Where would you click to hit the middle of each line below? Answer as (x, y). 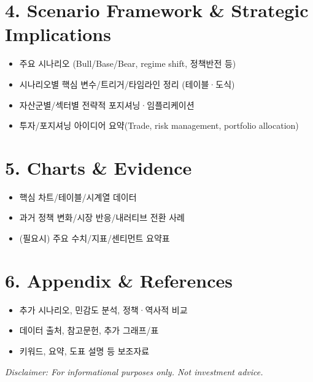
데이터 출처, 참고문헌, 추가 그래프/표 (89, 330)
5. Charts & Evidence (99, 167)
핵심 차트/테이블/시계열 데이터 (78, 197)
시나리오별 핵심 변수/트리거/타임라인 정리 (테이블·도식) (127, 84)
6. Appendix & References (119, 280)
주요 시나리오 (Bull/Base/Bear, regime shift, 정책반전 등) (128, 63)
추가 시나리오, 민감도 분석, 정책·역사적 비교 (103, 309)
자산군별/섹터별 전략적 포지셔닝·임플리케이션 (107, 105)
